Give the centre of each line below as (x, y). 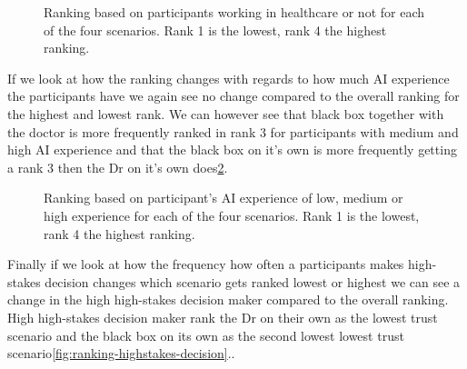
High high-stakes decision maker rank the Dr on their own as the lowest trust (223, 317)
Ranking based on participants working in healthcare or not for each (234, 12)
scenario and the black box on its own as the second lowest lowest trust (206, 335)
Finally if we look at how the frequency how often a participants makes (206, 264)
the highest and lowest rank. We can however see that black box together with (226, 113)
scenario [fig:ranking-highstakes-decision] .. (121, 353)
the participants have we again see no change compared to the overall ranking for (233, 96)
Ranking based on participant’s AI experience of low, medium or (224, 198)
